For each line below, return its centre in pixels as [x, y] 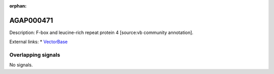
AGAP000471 [31, 20]
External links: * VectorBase [39, 42]
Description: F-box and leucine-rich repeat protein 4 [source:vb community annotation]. [101, 32]
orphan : [18, 6]
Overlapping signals [35, 55]
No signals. [21, 65]
